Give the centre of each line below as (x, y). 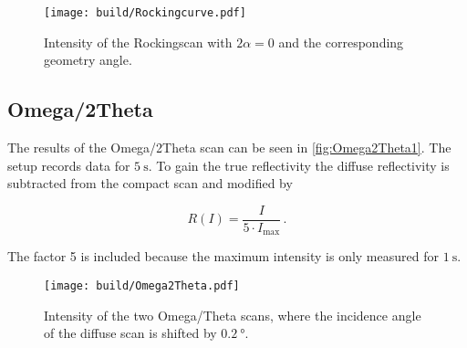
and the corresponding (341, 42)
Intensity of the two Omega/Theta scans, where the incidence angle (233, 315)
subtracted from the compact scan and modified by (150, 183)
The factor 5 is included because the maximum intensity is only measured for (223, 256)
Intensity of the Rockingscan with (138, 42)
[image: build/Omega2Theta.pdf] (142, 285)
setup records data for (69, 165)
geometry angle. (88, 60)
